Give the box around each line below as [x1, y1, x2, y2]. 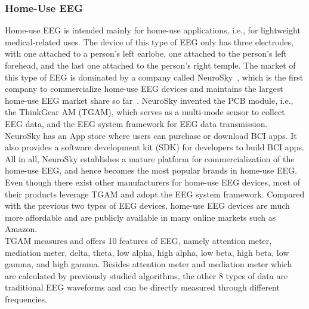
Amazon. [5, 223, 38, 235]
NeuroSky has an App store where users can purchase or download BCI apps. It [5, 129, 297, 141]
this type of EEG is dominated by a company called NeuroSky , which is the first [5, 70, 304, 83]
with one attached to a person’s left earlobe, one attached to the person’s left [5, 47, 287, 60]
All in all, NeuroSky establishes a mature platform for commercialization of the [5, 152, 295, 165]
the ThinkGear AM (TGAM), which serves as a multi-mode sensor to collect [5, 106, 285, 118]
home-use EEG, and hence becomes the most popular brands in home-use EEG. [5, 164, 297, 177]
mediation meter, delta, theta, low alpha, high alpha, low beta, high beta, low [5, 246, 289, 258]
